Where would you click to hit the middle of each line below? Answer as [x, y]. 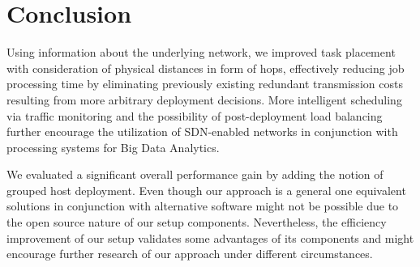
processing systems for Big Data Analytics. [113, 147]
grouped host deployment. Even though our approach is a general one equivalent [206, 190]
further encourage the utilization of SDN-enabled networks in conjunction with [202, 131]
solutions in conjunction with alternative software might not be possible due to [203, 206]
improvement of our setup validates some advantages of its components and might [210, 237]
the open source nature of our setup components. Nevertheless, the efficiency [197, 222]
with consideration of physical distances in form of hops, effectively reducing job [206, 68]
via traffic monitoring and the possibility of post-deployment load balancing [195, 115]
